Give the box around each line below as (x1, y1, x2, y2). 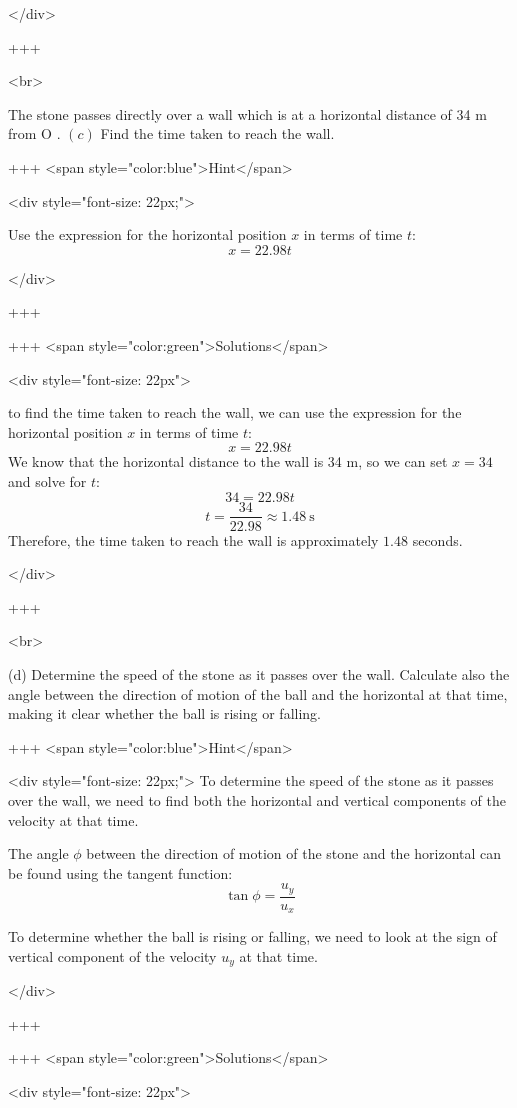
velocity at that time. (8, 809, 139, 830)
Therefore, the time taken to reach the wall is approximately (8, 529, 379, 550)
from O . (8, 123, 61, 144)
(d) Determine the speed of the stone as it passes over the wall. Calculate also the (8, 663, 510, 684)
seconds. (412, 529, 463, 550)
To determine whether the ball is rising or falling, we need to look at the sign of (8, 926, 497, 947)
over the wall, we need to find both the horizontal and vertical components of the (8, 789, 506, 810)
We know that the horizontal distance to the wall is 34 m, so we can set (8, 451, 448, 472)
